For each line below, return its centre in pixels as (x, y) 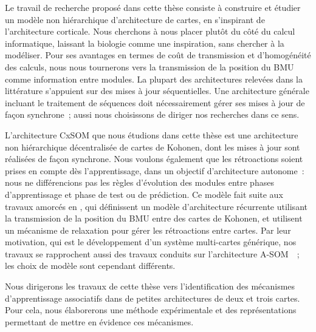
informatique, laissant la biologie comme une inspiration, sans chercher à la (145, 43)
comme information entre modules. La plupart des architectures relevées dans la (154, 79)
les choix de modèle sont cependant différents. (90, 266)
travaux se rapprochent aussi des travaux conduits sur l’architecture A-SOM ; (152, 253)
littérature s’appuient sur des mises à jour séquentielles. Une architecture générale (157, 91)
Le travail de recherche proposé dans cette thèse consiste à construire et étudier (153, 7)
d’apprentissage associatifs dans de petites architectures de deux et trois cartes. (153, 298)
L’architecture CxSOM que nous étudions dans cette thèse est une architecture (152, 134)
